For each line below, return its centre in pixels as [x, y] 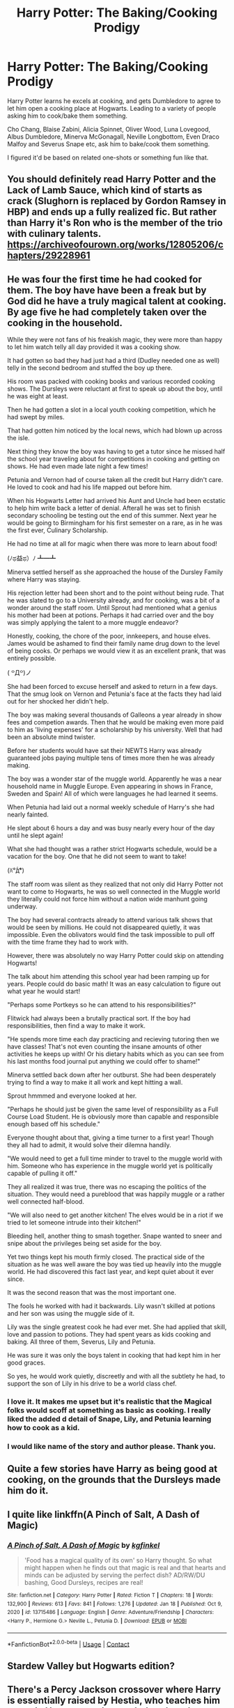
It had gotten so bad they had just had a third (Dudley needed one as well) [114, 361]
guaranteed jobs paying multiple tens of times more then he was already [111, 758]
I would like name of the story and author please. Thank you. [111, 1446]
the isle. [18, 438]
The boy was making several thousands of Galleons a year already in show [115, 715]
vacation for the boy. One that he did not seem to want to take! [97, 856]
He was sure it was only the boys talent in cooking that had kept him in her [114, 1356]
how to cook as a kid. [44, 1428]
